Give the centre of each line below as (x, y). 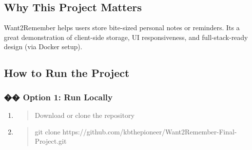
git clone (48, 131)
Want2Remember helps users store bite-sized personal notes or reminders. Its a (122, 28)
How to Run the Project (67, 73)
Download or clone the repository (85, 115)
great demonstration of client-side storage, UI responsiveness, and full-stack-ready (126, 37)
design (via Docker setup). (43, 47)
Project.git (51, 141)
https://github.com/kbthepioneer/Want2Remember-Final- (150, 131)
